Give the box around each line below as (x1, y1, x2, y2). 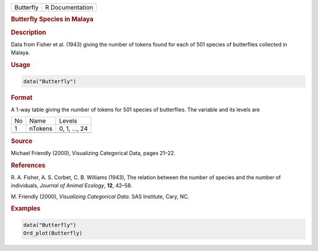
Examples (11, 204, 41, 213)
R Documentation (45, 4, 94, 11)
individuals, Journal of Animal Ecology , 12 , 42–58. (11, 182, 132, 189)
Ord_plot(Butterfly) (23, 230, 82, 237)
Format (11, 93, 32, 101)
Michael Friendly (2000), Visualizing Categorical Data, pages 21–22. (11, 149, 176, 156)
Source (11, 137, 33, 145)
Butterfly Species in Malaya (11, 15, 94, 24)
